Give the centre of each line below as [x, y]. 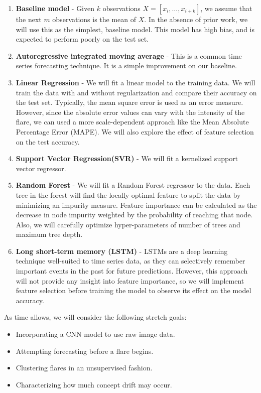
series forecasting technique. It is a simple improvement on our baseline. [126, 65]
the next [29, 19]
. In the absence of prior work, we [196, 19]
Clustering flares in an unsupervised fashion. [84, 368]
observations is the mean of [94, 19]
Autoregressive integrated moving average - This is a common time [129, 55]
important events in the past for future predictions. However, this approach [132, 271]
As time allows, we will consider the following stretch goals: [95, 317]
